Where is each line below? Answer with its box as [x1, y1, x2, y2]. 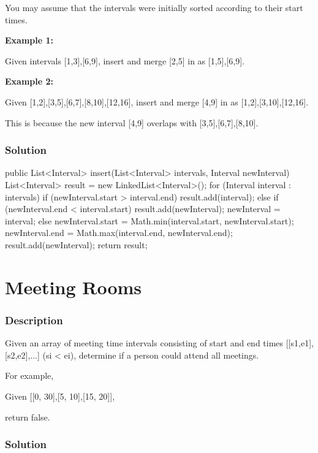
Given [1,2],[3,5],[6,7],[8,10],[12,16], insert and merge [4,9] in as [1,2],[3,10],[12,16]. [5, 95, 309, 108]
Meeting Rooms [5, 274, 142, 299]
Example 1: [5, 34, 53, 47]
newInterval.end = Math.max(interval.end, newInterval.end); [5, 226, 233, 239]
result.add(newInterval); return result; [5, 238, 148, 251]
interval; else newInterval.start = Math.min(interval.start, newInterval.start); [5, 214, 294, 227]
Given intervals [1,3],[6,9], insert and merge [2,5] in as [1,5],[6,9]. [5, 54, 244, 67]
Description [5, 312, 63, 327]
